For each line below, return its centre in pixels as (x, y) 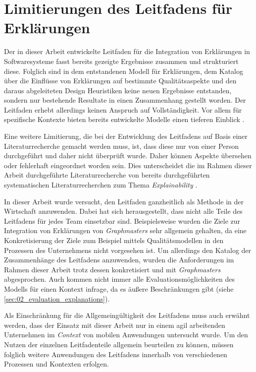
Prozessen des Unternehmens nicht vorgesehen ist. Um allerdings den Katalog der (128, 250)
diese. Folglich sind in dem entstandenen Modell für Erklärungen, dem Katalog (124, 71)
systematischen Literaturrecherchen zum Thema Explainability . (101, 185)
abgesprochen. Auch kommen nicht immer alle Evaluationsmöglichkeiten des (119, 279)
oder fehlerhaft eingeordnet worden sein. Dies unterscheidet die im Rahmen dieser (128, 165)
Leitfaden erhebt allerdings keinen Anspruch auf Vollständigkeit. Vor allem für (123, 109)
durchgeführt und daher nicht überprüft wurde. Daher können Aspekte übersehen (128, 155)
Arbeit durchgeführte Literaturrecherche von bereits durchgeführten (107, 175)
